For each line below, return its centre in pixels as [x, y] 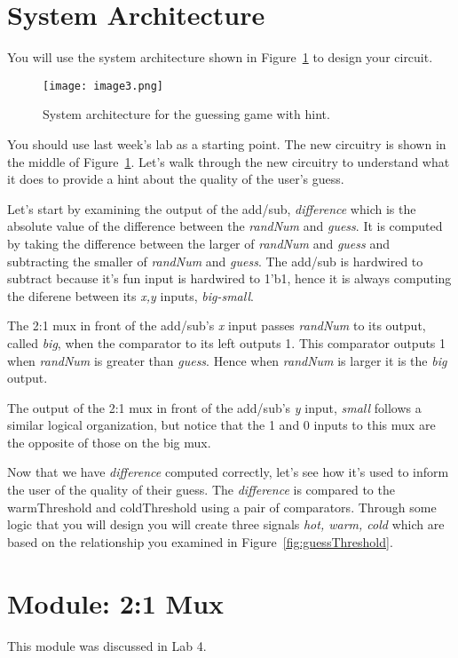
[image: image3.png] [103, 86]
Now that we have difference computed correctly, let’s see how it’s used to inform [228, 472]
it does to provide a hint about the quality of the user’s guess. [176, 179]
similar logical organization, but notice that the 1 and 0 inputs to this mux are [221, 425]
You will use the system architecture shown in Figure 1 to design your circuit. [220, 57]
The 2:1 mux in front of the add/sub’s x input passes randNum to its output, [217, 325]
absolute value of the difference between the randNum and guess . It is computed [225, 226]
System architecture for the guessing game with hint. [186, 114]
